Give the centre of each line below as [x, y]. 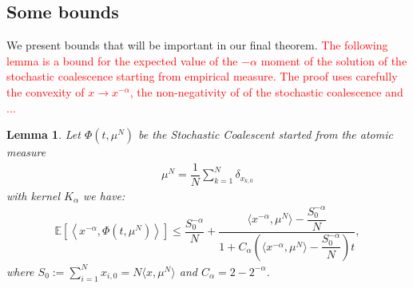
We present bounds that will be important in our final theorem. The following [197, 45]
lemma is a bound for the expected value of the [122, 60]
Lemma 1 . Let [44, 134]
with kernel [34, 195]
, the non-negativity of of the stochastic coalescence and [266, 91]
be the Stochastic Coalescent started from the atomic [266, 134]
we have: [104, 195]
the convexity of [46, 91]
